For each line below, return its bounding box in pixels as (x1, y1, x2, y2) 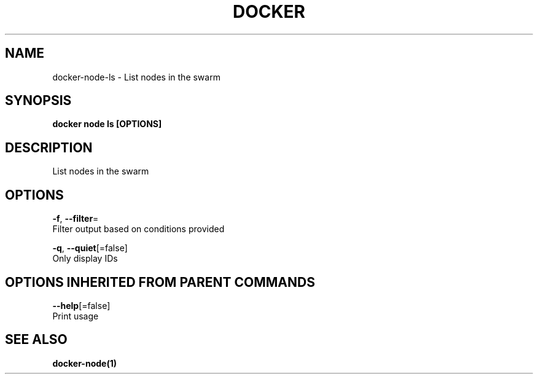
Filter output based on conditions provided (52, 224, 225, 235)
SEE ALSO (5, 332, 68, 348)
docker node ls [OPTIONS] (52, 119, 162, 130)
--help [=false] (52, 300, 111, 311)
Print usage (52, 310, 99, 321)
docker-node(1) (52, 358, 117, 369)
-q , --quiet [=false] (52, 243, 128, 254)
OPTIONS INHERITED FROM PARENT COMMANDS (5, 274, 315, 290)
